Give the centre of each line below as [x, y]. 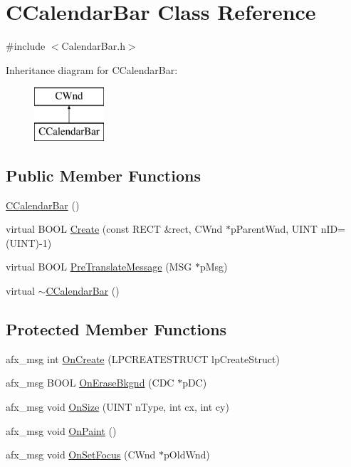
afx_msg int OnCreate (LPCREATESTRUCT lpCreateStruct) [143, 358]
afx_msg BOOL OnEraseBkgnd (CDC [90, 383]
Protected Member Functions [116, 329]
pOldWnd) [187, 455]
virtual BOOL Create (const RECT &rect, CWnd [114, 229]
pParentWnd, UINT [274, 229]
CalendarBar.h [93, 46]
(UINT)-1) [29, 242]
